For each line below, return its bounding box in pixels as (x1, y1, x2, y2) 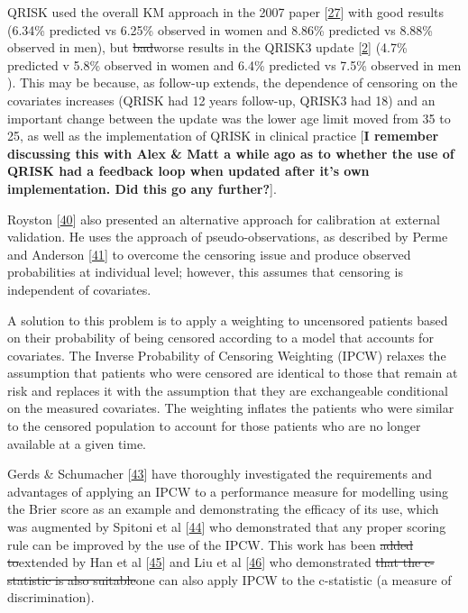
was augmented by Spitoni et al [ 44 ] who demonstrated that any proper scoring (7, 517, 446, 536)
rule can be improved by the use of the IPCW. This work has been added (7, 535, 414, 554)
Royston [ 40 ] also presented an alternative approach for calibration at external (7, 209, 440, 228)
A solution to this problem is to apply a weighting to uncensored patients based (7, 310, 448, 329)
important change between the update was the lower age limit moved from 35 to (7, 108, 451, 127)
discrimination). (7, 588, 95, 607)
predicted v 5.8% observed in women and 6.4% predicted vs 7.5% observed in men (7, 55, 462, 74)
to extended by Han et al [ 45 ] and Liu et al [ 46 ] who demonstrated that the (7, 553, 421, 572)
